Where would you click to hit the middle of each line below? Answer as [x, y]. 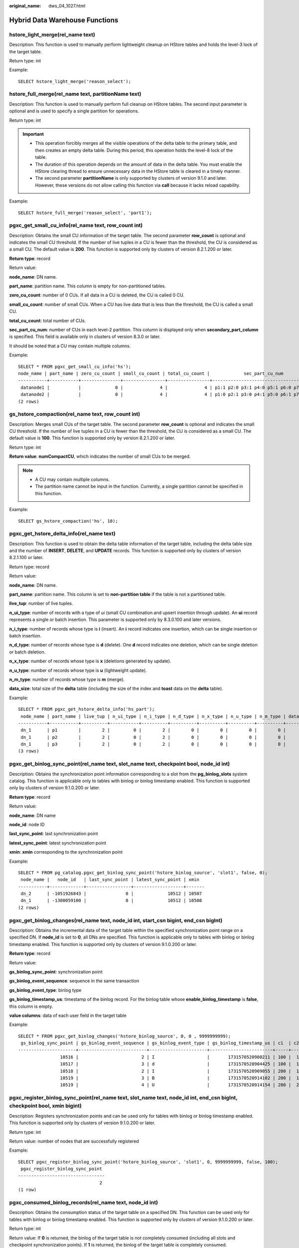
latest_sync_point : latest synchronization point [58, 843]
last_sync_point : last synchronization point [54, 834]
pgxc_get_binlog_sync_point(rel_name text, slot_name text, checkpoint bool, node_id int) [120, 764]
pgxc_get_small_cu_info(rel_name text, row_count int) [76, 226]
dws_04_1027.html [67, 6]
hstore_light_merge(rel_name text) [52, 34]
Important [33, 134]
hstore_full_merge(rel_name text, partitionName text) [75, 94]
